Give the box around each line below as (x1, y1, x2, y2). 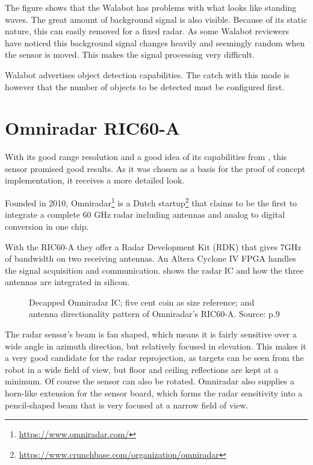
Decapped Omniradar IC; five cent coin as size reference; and (29, 295, 255, 308)
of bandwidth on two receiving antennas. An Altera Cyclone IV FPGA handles (5, 252, 296, 265)
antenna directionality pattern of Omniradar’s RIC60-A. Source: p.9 (29, 307, 280, 320)
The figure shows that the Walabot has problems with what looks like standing (5, 1, 297, 13)
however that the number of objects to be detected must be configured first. (5, 80, 285, 93)
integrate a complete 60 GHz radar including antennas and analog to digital (5, 208, 285, 221)
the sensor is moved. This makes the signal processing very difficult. (5, 48, 255, 61)
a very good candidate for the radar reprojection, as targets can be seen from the (5, 351, 304, 364)
